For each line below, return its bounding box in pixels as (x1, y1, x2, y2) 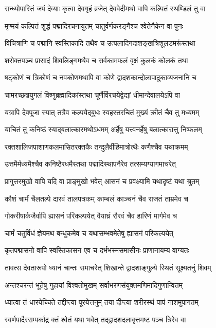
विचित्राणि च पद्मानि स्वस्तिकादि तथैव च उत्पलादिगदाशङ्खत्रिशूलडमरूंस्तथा (5, 38, 195, 48)
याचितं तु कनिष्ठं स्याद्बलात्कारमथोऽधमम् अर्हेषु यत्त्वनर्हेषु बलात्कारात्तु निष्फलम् (5, 124, 202, 135)
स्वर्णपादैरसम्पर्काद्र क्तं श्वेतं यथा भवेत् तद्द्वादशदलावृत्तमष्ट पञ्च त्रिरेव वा (5, 314, 186, 324)
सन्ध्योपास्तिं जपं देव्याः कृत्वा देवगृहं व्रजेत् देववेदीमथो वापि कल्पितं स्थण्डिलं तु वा (5, 3, 206, 13)
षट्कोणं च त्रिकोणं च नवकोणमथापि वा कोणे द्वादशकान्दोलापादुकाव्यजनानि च (5, 72, 196, 83)
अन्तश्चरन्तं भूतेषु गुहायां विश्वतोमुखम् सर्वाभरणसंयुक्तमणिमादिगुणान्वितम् (5, 279, 183, 290)
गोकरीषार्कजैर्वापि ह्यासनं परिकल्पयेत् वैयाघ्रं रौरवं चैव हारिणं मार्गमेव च (5, 210, 177, 221)
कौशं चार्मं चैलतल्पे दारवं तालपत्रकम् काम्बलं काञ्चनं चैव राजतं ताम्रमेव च (5, 193, 188, 204)
